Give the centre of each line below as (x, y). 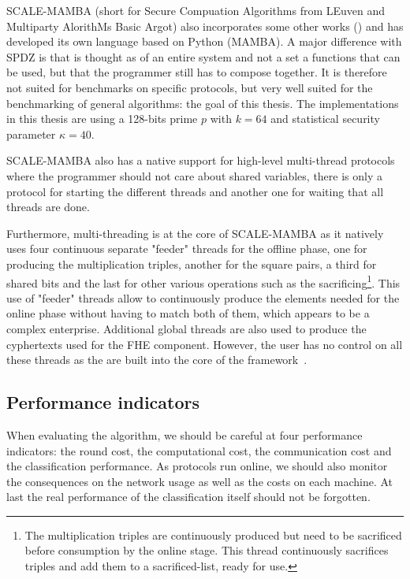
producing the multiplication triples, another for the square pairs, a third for (192, 264)
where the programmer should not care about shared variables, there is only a (195, 175)
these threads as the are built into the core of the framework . (157, 360)
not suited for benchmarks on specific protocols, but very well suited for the (190, 87)
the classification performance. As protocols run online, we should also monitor (197, 466)
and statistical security (325, 119)
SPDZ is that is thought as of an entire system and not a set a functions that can (203, 56)
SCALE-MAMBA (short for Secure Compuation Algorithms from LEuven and (196, 10)
